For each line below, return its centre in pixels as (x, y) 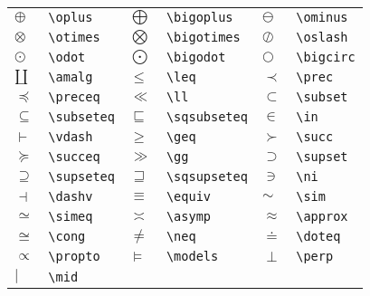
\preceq (74, 97)
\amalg (71, 77)
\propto (74, 256)
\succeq (74, 157)
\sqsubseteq (207, 117)
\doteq (318, 236)
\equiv (188, 196)
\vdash (71, 137)
